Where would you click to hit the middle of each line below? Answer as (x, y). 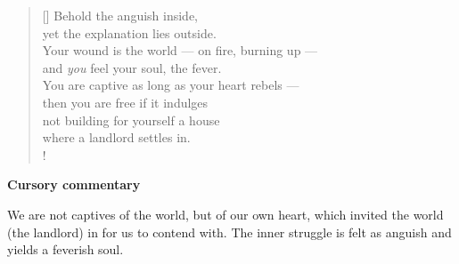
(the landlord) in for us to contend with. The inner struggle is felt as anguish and (229, 232)
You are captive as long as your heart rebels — (171, 85)
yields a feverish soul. (66, 249)
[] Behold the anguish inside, (120, 15)
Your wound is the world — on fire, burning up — (180, 50)
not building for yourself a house (131, 120)
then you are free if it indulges (125, 102)
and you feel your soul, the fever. (132, 67)
